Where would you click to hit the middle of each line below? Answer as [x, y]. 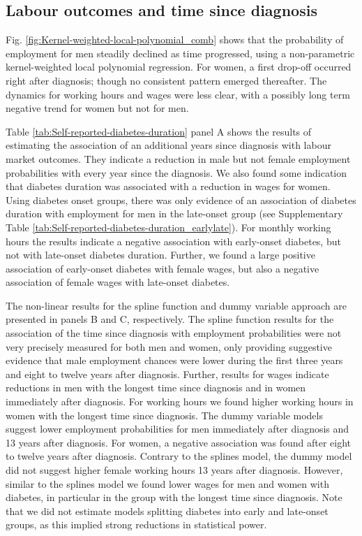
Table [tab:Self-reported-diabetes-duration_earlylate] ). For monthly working [168, 227]
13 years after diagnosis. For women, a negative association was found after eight [179, 442]
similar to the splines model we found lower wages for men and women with [167, 483]
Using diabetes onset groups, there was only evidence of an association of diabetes [181, 200]
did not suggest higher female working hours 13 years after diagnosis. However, [174, 470]
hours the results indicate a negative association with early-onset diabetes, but [173, 241]
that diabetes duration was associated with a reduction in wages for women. [168, 186]
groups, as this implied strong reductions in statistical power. [136, 524]
